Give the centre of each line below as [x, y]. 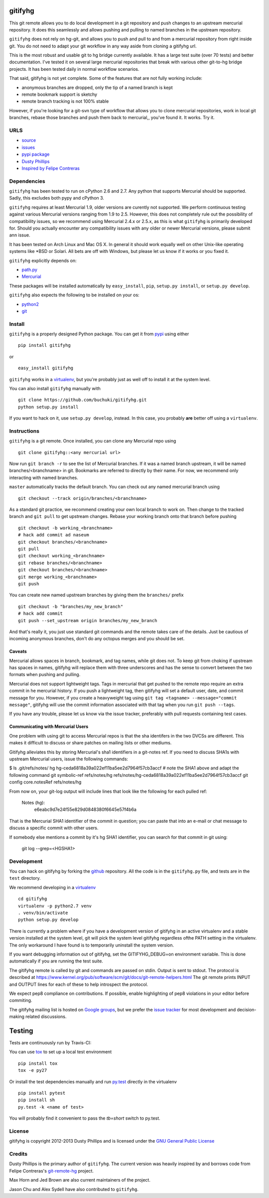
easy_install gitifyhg [46, 368]
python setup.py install [48, 407]
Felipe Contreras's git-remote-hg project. [52, 1171]
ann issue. [20, 235]
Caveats [18, 652]
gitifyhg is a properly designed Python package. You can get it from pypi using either [99, 334]
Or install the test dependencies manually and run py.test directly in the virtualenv [93, 1081]
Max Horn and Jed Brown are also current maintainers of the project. [80, 1180]
